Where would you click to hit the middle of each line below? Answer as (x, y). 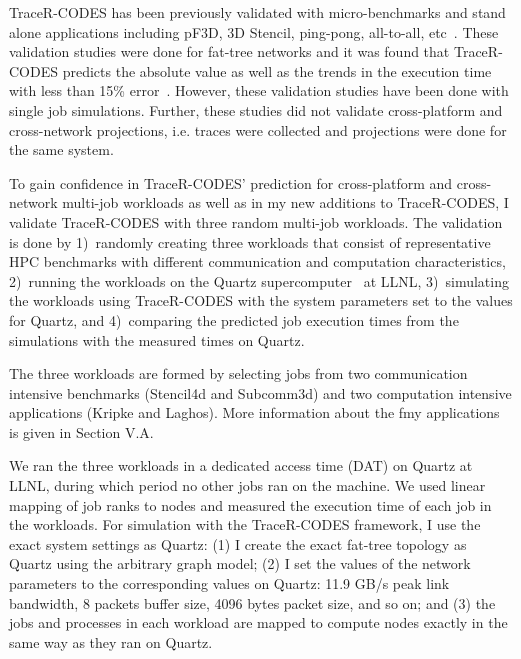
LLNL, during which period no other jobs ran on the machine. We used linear (247, 485)
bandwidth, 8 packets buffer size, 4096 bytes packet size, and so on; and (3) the (252, 602)
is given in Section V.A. (81, 431)
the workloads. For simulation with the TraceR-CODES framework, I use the (245, 524)
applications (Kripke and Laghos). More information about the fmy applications (254, 412)
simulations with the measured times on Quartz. (157, 339)
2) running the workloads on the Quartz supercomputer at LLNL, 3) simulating (259, 280)
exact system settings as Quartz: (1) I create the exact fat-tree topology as (238, 543)
